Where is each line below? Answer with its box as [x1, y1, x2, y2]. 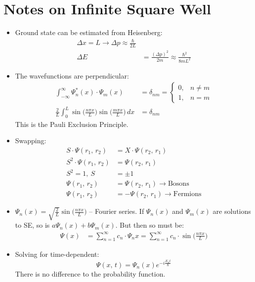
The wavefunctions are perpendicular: [15, 70, 129, 81]
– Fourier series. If [89, 206, 144, 216]
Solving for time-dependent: [15, 249, 99, 259]
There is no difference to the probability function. [15, 268, 166, 279]
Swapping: [15, 135, 46, 146]
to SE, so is [15, 220, 50, 230]
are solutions [212, 206, 251, 216]
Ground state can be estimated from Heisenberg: [15, 27, 163, 38]
